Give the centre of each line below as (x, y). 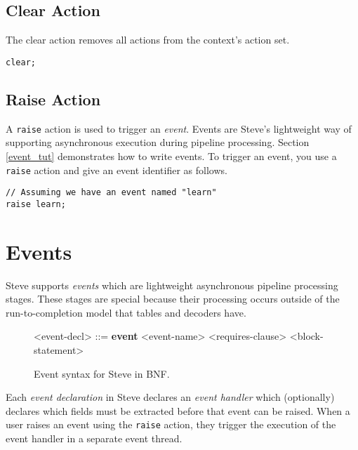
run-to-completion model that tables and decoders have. (126, 312)
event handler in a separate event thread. (94, 438)
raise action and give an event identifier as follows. (117, 170)
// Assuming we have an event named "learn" (111, 193)
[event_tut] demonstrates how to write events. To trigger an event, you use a (171, 155)
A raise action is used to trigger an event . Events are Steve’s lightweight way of (179, 128)
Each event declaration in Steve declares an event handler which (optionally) (170, 397)
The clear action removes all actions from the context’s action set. (148, 40)
